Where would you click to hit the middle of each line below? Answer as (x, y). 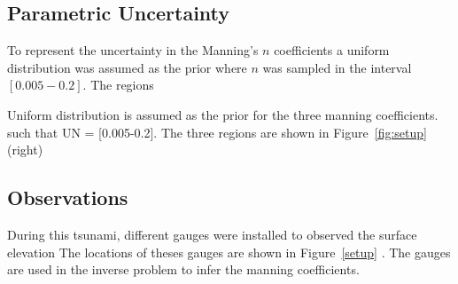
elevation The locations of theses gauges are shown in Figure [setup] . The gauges (229, 252)
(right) (25, 150)
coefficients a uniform (332, 50)
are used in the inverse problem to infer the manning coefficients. (183, 269)
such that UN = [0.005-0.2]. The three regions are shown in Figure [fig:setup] (217, 132)
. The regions (118, 85)
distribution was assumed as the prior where (127, 67)
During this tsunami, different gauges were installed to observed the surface (212, 234)
